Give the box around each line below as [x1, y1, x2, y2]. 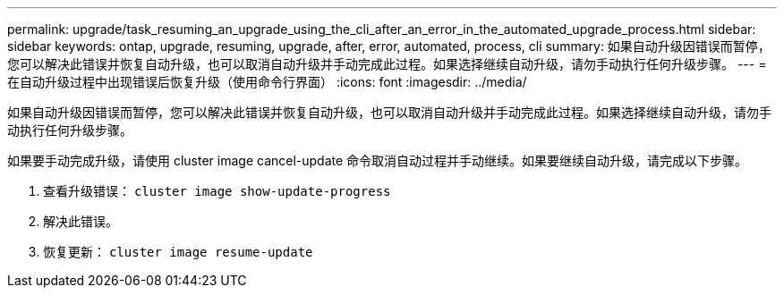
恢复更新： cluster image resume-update [43, 244, 313, 259]
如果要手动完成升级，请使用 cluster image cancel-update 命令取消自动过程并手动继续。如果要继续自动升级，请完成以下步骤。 [7, 153, 748, 168]
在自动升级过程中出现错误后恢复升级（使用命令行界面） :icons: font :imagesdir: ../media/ [7, 74, 527, 89]
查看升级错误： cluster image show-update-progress [43, 183, 391, 198]
